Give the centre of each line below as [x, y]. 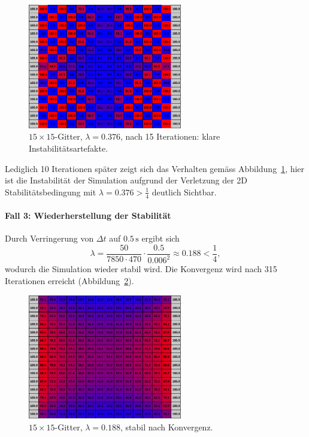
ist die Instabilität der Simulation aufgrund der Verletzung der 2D [126, 180]
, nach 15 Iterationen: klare [170, 136]
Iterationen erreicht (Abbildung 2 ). [69, 281]
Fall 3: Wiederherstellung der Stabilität [88, 216]
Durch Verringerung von [49, 238]
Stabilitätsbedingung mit [51, 192]
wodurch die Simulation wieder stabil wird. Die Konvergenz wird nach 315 [141, 269]
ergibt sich [160, 238]
